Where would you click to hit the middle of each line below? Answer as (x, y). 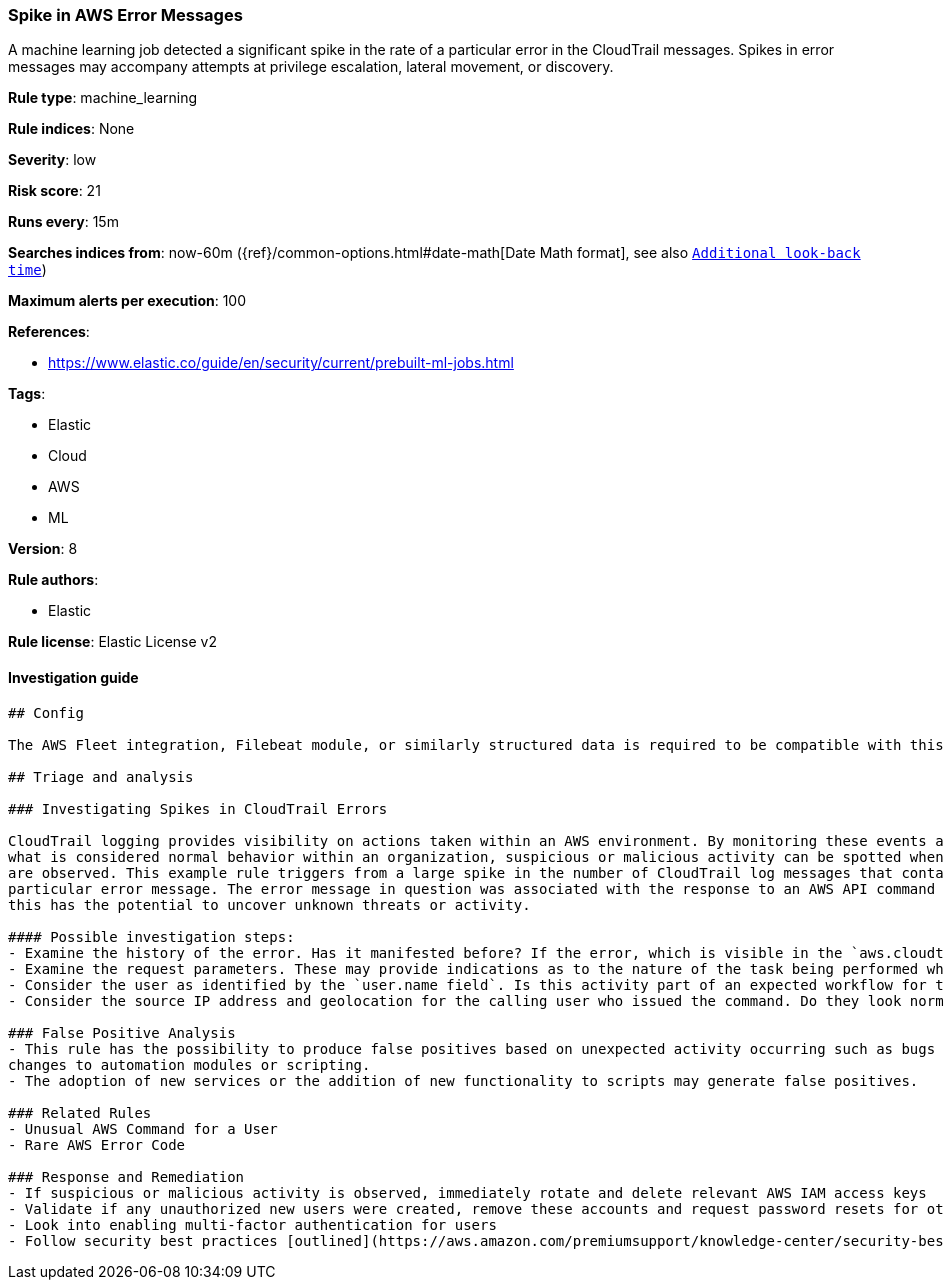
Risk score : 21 (54, 191)
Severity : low (52, 160)
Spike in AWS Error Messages (125, 15)
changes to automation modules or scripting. (189, 1064)
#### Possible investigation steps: (151, 936)
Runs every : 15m (63, 222)
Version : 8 (43, 549)
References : (49, 332)
